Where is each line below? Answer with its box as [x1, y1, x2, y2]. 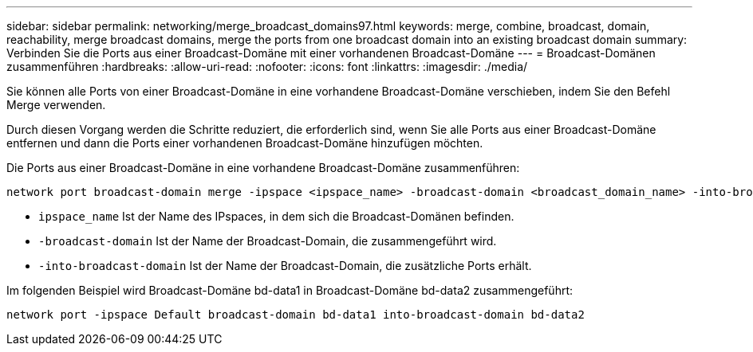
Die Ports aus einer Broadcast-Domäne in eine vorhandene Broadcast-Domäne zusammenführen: [6, 161, 520, 174]
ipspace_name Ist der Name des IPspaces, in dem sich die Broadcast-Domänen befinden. [38, 209, 514, 223]
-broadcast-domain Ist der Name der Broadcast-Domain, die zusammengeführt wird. [38, 234, 497, 248]
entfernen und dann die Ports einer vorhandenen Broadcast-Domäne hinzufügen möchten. [6, 136, 483, 150]
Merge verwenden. [6, 98, 106, 111]
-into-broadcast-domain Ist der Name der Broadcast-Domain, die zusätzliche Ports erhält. [38, 259, 532, 272]
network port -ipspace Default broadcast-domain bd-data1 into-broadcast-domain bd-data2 [6, 308, 585, 321]
